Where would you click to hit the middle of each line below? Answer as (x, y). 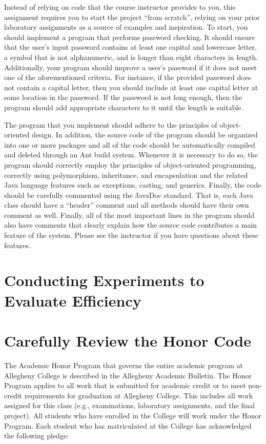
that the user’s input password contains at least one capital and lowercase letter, (130, 47)
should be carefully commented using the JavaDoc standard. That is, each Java (129, 195)
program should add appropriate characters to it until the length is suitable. (124, 107)
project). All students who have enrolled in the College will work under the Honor (133, 415)
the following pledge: (37, 436)
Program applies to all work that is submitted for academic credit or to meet (125, 385)
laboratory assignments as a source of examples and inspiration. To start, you (126, 27)
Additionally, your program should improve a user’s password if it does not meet (131, 67)
